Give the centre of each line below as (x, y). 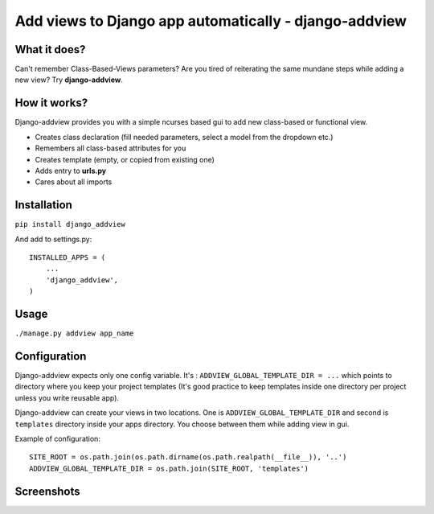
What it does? (50, 49)
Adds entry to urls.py (71, 171)
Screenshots (47, 491)
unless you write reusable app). (67, 397)
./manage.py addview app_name (74, 333)
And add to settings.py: (53, 239)
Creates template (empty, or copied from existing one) (125, 159)
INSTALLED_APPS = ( (68, 257)
